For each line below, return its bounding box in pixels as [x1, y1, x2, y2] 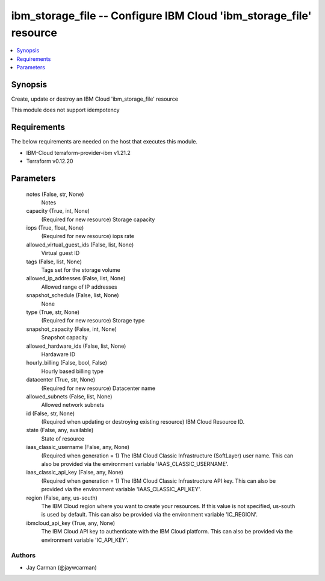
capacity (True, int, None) [26, 207, 90, 215]
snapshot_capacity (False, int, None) [26, 325, 117, 333]
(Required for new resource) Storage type [41, 317, 145, 324]
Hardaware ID [41, 350, 76, 358]
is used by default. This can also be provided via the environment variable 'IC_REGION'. [41, 511, 258, 518]
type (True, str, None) [26, 308, 80, 316]
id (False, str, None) [26, 410, 75, 417]
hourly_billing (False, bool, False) [26, 359, 108, 366]
